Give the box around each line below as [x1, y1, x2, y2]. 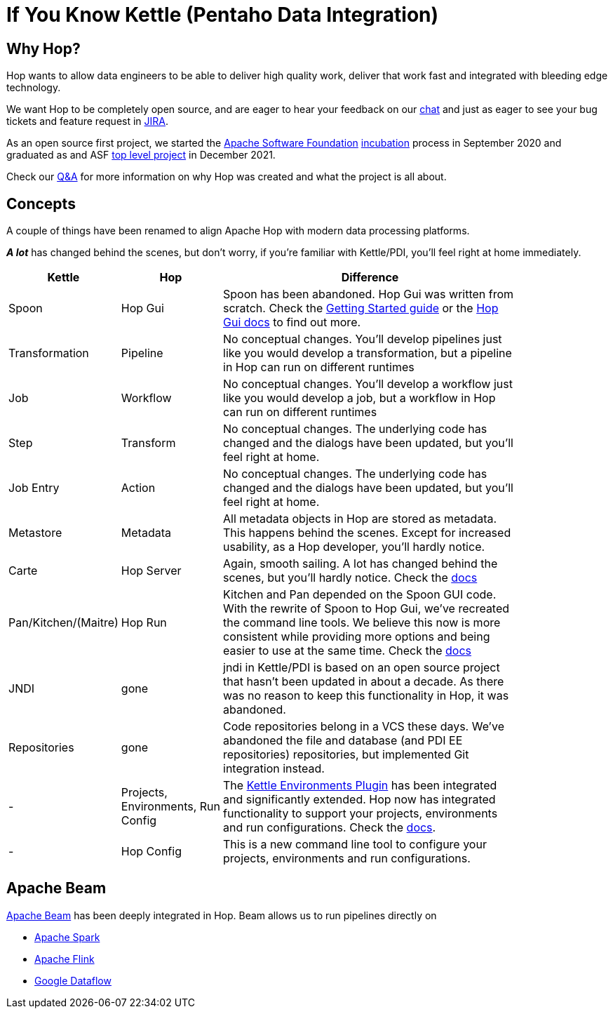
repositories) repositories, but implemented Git [223, 747, 469, 762]
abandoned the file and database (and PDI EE [223, 733, 463, 748]
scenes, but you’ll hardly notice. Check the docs [223, 571, 478, 585]
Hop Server [121, 563, 182, 578]
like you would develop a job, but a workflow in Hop [223, 391, 496, 406]
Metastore [8, 526, 62, 540]
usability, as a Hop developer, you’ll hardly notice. [223, 540, 485, 554]
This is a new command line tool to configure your [223, 837, 487, 852]
